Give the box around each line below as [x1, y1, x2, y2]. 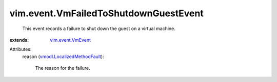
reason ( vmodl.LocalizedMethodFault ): [22, 53, 105, 60]
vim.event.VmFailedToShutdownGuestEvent [9, 8, 204, 19]
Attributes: [9, 46, 32, 52]
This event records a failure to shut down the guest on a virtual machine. [22, 25, 175, 32]
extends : [9, 37, 29, 43]
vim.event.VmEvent [50, 37, 91, 43]
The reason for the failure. [35, 65, 91, 71]
